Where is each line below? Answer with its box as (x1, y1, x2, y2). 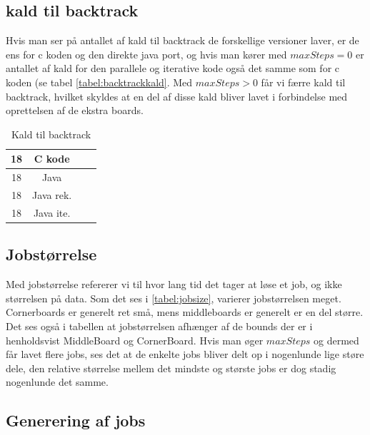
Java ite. (33, 205, 71, 220)
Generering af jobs (6, 409, 146, 431)
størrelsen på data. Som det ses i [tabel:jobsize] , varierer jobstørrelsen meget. (6, 290, 341, 305)
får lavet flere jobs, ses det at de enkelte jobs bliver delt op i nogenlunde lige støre (6, 347, 364, 362)
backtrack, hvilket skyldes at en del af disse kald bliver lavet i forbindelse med (6, 88, 348, 103)
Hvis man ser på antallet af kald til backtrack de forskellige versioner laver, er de (6, 33, 359, 48)
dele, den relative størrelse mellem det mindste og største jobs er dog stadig (6, 360, 336, 375)
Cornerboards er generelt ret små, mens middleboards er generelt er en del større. (6, 304, 364, 319)
